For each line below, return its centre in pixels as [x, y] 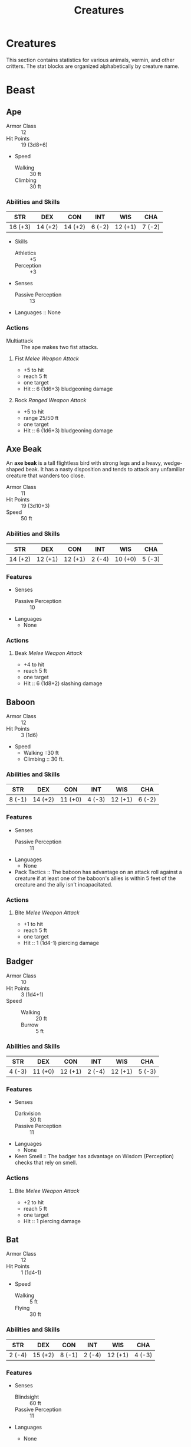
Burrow [30, 1025]
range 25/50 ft [41, 418]
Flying [22, 1308]
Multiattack [20, 341]
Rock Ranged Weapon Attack [50, 400]
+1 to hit [33, 924]
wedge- [173, 463]
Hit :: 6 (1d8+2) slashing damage [63, 683]
